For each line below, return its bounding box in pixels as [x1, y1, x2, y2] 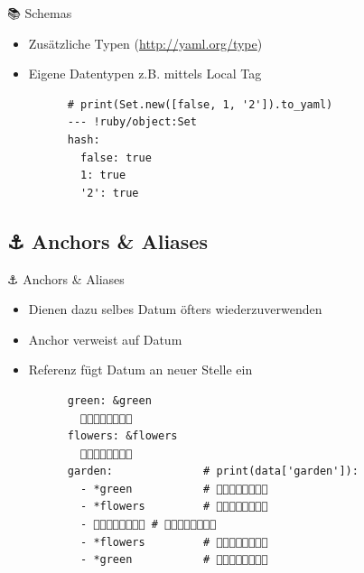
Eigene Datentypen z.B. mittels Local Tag [28, 64, 262, 83]
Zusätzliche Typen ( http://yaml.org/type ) [28, 33, 263, 52]
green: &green [67, 393, 152, 407]
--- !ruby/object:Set [67, 116, 197, 129]
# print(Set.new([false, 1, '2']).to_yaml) [67, 97, 333, 111]
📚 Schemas [7, 4, 72, 22]
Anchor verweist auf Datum [28, 329, 182, 348]
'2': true [80, 186, 139, 199]
